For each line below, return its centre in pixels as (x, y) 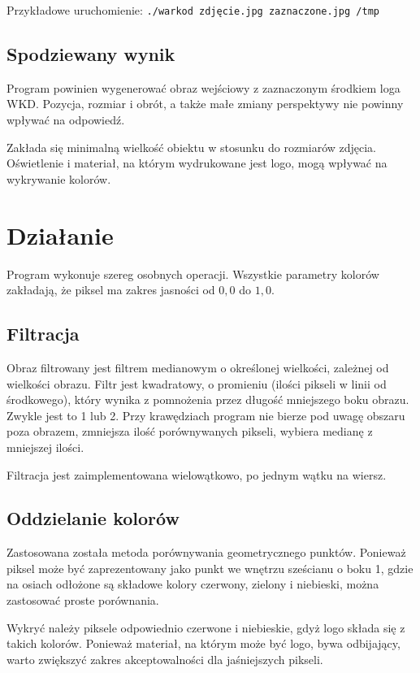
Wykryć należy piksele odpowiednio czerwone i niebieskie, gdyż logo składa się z (206, 627)
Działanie (60, 234)
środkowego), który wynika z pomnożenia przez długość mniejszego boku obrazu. (208, 399)
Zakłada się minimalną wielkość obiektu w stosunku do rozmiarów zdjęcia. (192, 147)
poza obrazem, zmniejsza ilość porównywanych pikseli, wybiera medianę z (190, 431)
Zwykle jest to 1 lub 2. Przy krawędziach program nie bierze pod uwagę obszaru (206, 415)
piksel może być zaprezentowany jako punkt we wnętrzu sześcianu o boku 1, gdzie (210, 568)
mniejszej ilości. (45, 447)
